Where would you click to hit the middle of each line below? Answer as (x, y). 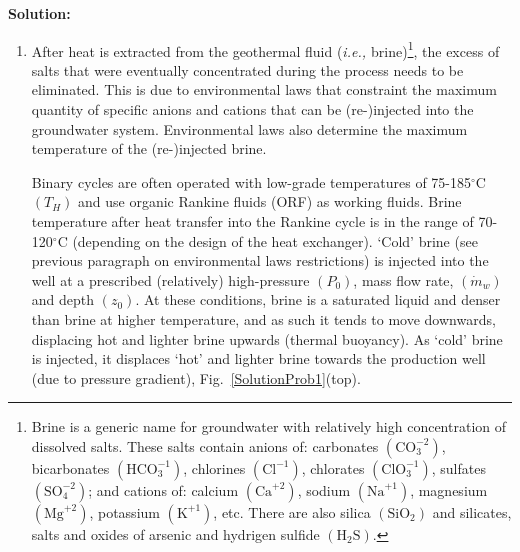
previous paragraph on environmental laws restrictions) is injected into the (260, 260)
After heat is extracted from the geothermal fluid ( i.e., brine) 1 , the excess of (265, 49)
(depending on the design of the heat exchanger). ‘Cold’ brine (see (275, 240)
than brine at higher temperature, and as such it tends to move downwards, (263, 318)
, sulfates (458, 467)
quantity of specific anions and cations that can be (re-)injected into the (252, 109)
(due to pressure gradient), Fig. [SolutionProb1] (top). (196, 377)
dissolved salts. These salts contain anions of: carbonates (205, 445)
